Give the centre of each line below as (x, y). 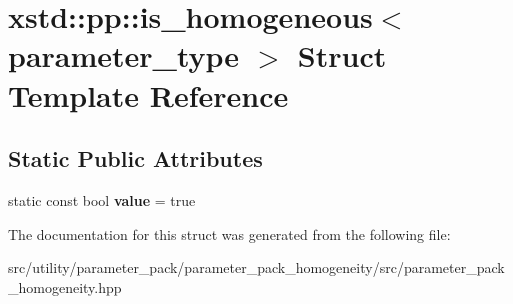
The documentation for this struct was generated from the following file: (229, 233)
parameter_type (124, 55)
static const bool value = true (102, 199)
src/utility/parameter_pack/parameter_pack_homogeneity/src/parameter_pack (256, 267)
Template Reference (148, 94)
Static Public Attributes (135, 158)
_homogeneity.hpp (65, 286)
